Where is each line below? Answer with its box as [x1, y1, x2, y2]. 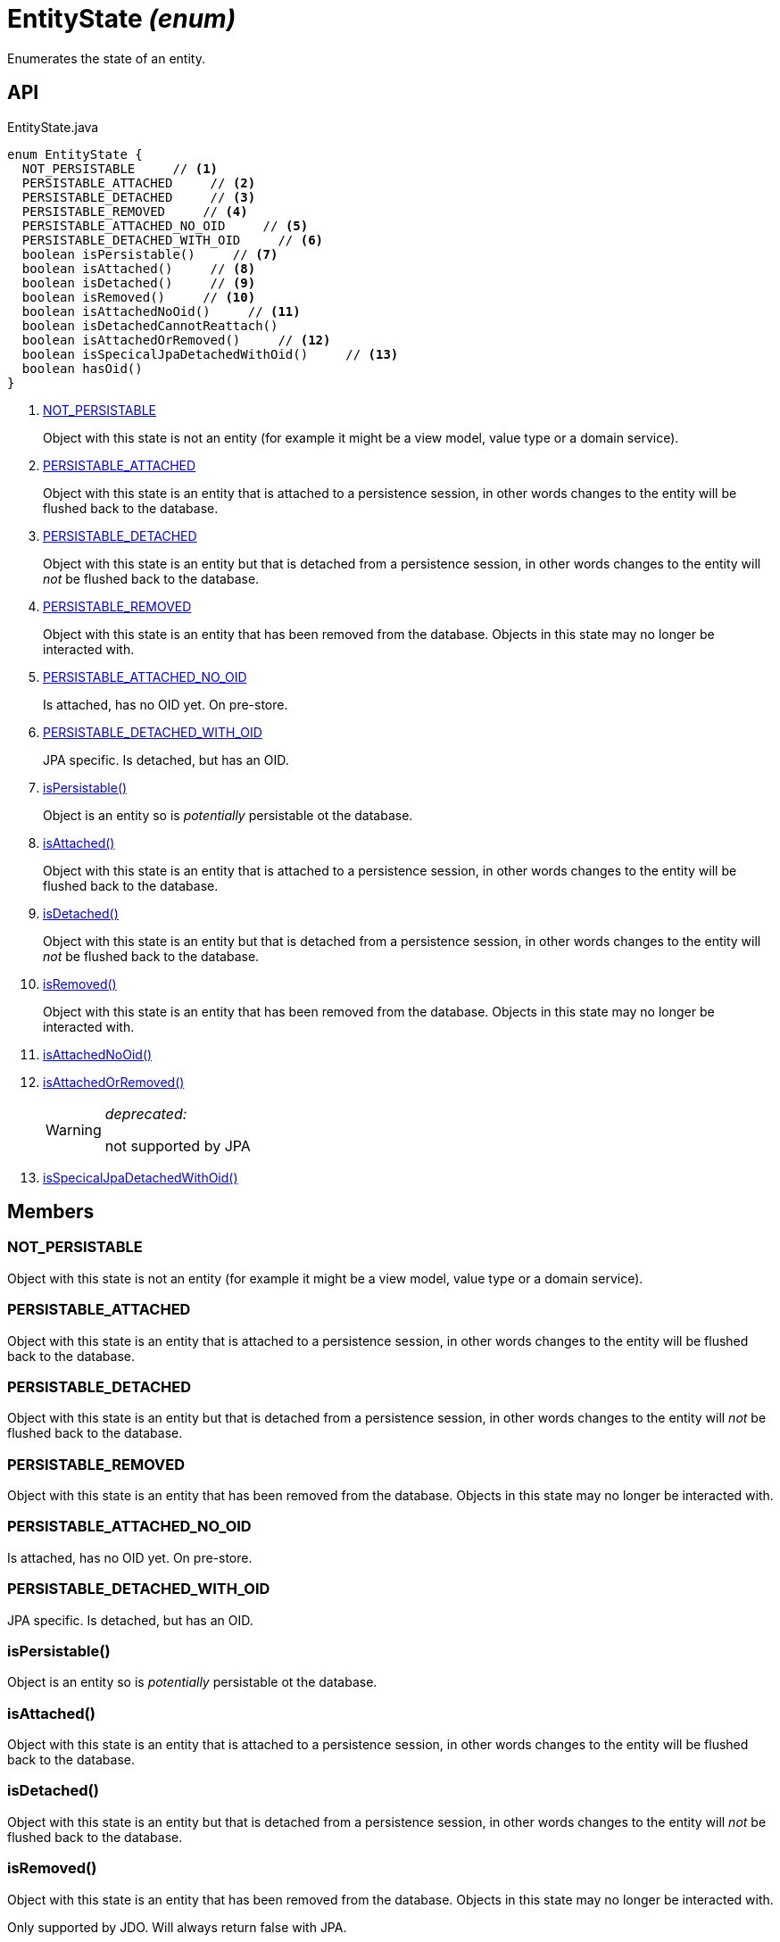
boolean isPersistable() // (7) [21, 246, 278, 261]
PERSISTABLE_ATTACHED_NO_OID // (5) [21, 218, 309, 233]
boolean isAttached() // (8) [21, 261, 256, 276]
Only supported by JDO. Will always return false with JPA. [7, 1919, 347, 1935]
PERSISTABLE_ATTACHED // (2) [21, 175, 256, 190]
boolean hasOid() [21, 361, 143, 376]
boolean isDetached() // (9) [21, 275, 256, 290]
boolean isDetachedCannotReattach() [21, 318, 278, 333]
